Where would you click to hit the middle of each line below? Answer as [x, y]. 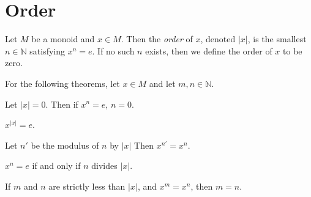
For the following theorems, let [62, 83]
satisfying [47, 50]
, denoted [218, 39]
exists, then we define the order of [209, 50]
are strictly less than [87, 186]
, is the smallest [277, 39]
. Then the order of [157, 39]
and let [162, 83]
